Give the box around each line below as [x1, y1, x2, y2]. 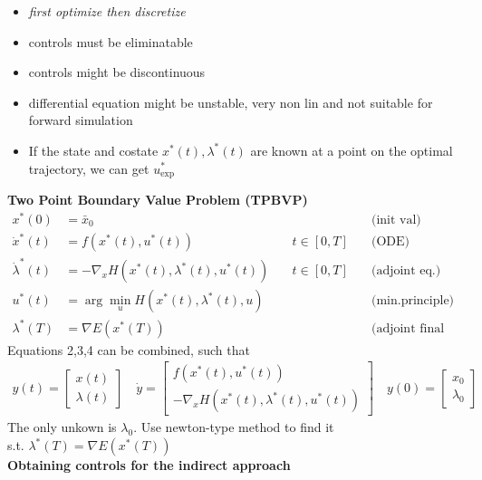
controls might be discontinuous [28, 62, 206, 82]
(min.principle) [371, 294, 455, 308]
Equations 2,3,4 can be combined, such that [7, 340, 250, 359]
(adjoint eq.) [371, 264, 441, 278]
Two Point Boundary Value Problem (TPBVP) [7, 190, 308, 209]
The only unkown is [7, 418, 117, 437]
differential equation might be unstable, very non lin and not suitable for [28, 92, 433, 111]
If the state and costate [28, 140, 159, 159]
